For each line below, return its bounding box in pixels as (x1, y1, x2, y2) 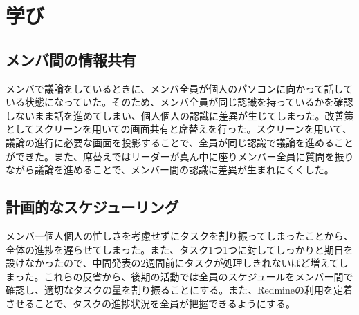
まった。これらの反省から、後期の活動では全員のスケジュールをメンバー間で (6, 269, 353, 283)
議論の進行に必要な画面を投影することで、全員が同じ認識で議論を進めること (6, 135, 354, 149)
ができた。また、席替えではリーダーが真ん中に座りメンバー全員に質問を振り (6, 149, 354, 163)
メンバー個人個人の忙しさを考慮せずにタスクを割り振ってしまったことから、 (6, 228, 353, 242)
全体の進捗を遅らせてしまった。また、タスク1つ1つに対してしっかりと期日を (6, 242, 353, 256)
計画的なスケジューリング (6, 196, 179, 218)
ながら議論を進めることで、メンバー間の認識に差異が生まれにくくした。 (6, 162, 334, 177)
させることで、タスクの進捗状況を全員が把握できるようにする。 (6, 296, 295, 310)
